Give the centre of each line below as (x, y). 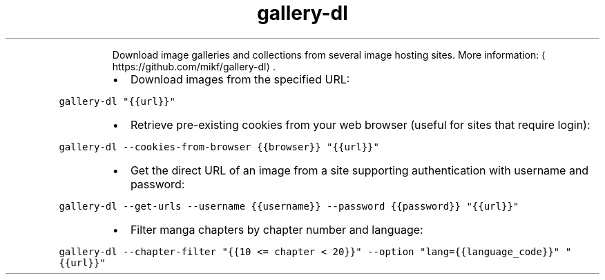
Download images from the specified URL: (240, 79)
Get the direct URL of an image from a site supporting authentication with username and (359, 170)
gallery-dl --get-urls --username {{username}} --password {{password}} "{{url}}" (289, 206)
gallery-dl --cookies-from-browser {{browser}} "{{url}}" (219, 147)
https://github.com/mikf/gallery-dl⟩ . (194, 66)
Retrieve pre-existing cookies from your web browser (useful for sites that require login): (360, 124)
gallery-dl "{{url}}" (117, 101)
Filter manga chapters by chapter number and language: (277, 229)
